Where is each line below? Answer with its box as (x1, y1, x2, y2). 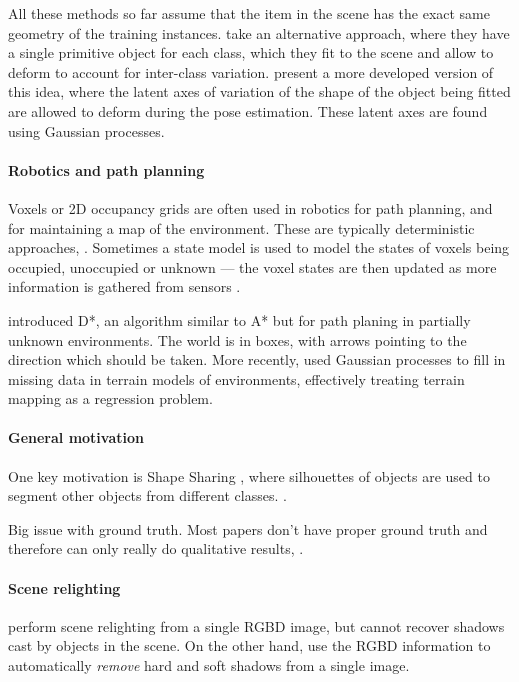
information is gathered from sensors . (8, 276, 241, 297)
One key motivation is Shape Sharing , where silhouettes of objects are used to (8, 465, 490, 486)
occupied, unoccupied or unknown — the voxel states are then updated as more (8, 256, 497, 277)
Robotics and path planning (8, 159, 205, 180)
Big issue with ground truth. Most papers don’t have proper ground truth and (8, 518, 488, 539)
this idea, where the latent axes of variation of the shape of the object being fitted (8, 81, 511, 102)
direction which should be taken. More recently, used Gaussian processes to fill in (8, 349, 506, 370)
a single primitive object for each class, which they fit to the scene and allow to (8, 42, 494, 63)
